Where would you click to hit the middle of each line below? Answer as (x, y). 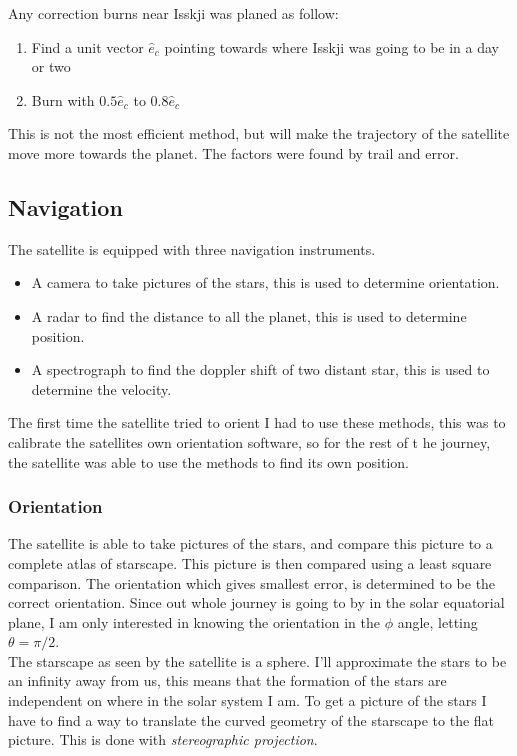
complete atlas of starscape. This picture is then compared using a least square (250, 562)
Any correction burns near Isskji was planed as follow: (173, 13)
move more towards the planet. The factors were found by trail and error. (233, 152)
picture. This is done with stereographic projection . (163, 739)
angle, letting (437, 621)
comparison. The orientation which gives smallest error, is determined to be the (252, 582)
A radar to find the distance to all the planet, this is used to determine (249, 315)
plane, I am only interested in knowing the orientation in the (194, 621)
